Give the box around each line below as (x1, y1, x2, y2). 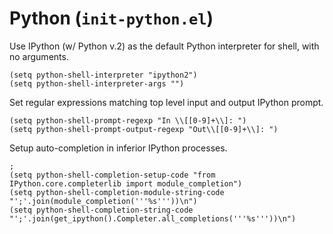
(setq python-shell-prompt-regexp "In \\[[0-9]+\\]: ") (9, 115, 247, 126)
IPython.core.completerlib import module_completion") (9, 178, 243, 189)
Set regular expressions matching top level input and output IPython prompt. (9, 96, 324, 108)
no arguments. (9, 50, 69, 62)
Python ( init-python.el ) (9, 7, 214, 30)
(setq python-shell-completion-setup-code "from (9, 170, 216, 180)
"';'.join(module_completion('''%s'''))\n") (9, 196, 198, 206)
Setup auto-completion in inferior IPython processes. (9, 142, 228, 154)
